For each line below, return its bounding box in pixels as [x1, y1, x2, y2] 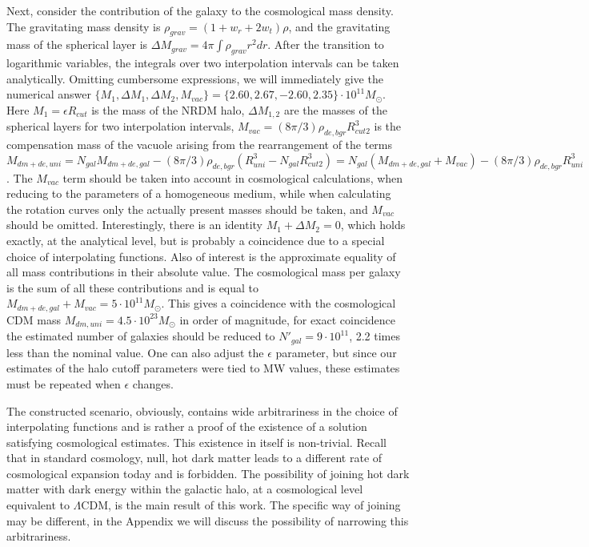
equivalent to [6, 497, 70, 513]
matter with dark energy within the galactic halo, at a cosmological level [6, 481, 363, 497]
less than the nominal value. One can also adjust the [6, 344, 264, 360]
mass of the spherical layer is [6, 36, 148, 53]
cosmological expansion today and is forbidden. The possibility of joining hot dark [6, 465, 410, 481]
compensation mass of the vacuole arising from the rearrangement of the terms [6, 136, 393, 153]
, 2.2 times [349, 328, 401, 344]
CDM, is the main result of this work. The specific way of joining [81, 497, 401, 513]
